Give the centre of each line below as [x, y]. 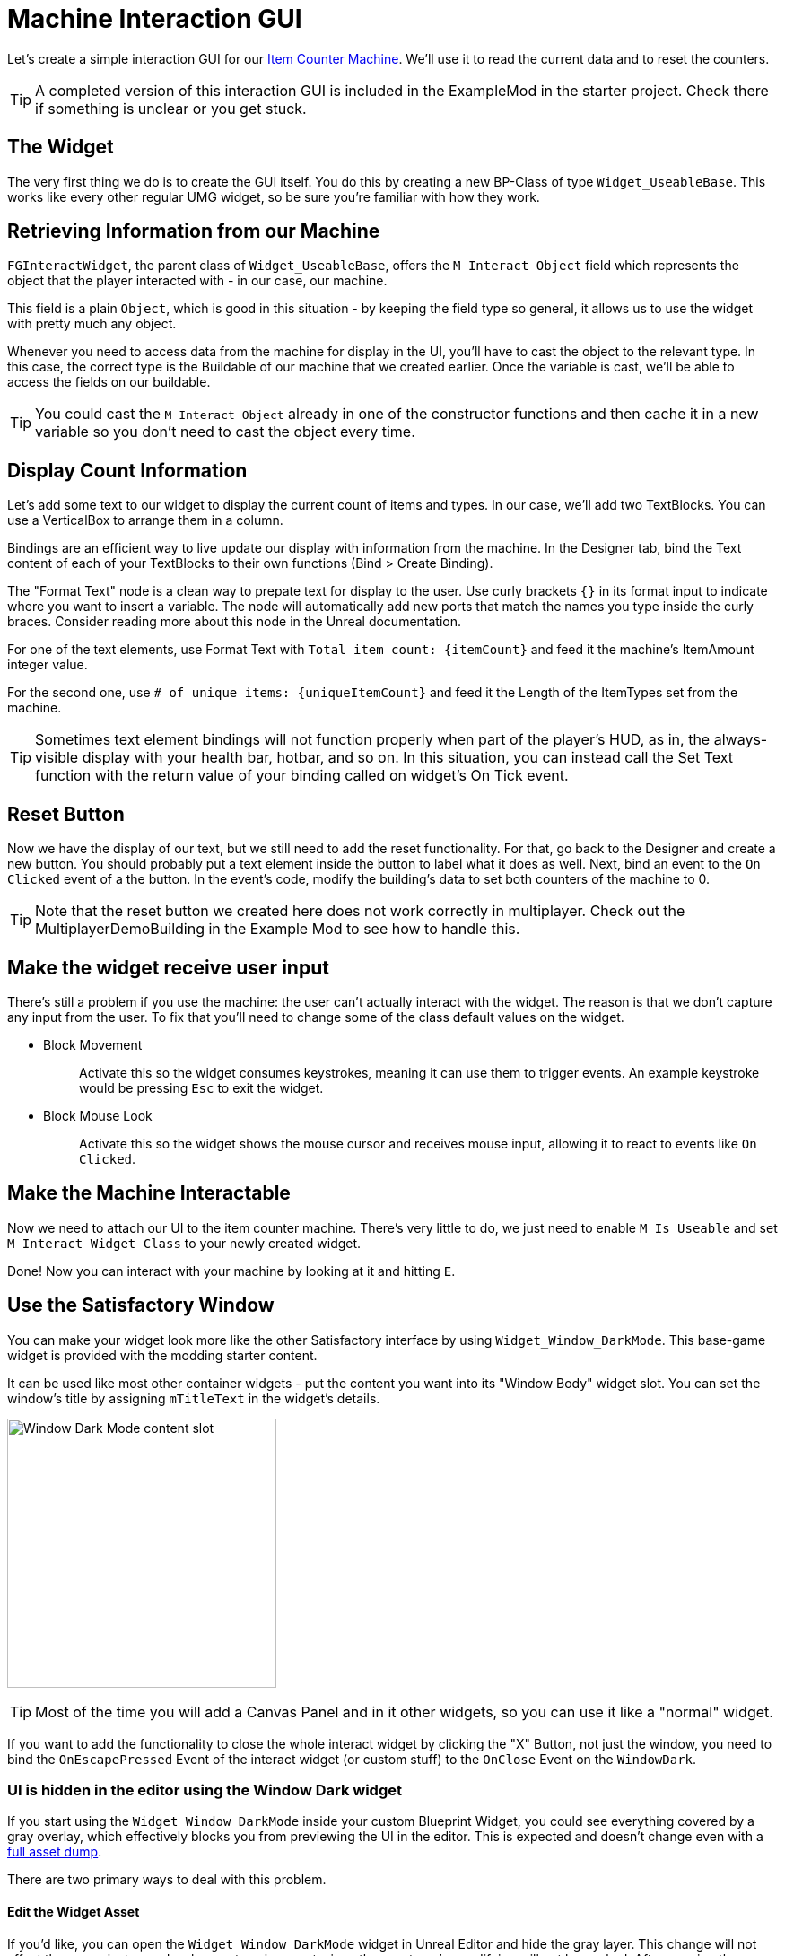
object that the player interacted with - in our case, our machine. [197, 281]
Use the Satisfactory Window [141, 1305]
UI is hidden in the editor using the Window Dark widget [205, 1790]
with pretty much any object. [92, 324]
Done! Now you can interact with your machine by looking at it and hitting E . [231, 1271]
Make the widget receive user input [168, 967]
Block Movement [93, 1044]
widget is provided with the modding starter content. [162, 1355]
